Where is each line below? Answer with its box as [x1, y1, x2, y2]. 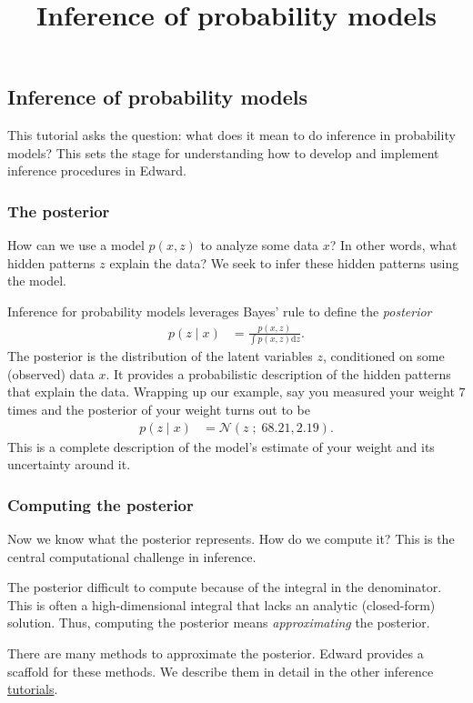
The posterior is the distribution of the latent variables [7, 346, 313, 366]
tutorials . [7, 679, 58, 698]
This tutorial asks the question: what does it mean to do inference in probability [7, 126, 456, 145]
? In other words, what [329, 236, 458, 255]
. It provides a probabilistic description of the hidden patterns [106, 364, 451, 383]
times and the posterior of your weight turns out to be [7, 400, 310, 419]
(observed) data [7, 364, 95, 383]
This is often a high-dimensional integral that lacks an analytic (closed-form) [7, 595, 436, 614]
